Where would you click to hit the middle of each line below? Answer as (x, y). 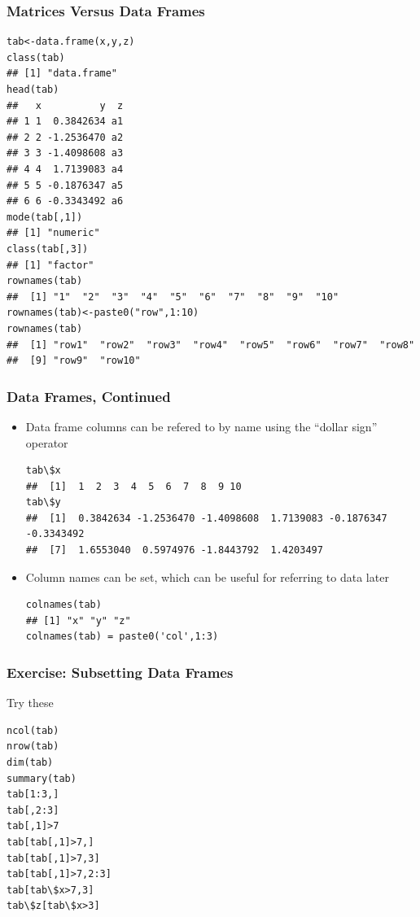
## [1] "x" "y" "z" (78, 620)
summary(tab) (42, 778)
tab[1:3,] (33, 795)
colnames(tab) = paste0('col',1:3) (122, 637)
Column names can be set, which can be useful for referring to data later (207, 576)
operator (47, 442)
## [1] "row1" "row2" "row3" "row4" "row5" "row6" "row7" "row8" (211, 345)
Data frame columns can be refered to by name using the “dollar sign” (201, 426)
